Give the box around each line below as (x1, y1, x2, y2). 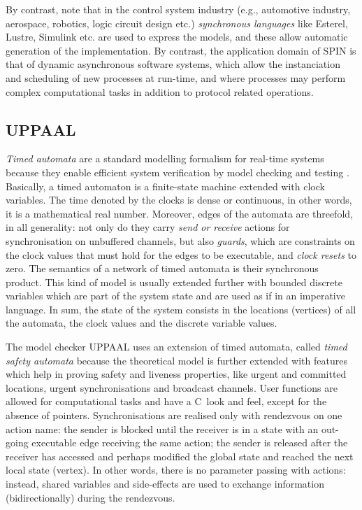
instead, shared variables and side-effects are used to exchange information (6, 476, 324, 491)
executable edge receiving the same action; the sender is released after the (31, 435, 348, 450)
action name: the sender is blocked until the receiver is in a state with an (6, 421, 319, 436)
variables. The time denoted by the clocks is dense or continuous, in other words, (6, 192, 352, 207)
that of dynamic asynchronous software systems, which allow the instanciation (6, 57, 340, 71)
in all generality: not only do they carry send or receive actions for (6, 220, 290, 234)
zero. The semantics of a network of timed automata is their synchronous (6, 261, 319, 276)
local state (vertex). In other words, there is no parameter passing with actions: (6, 462, 346, 477)
